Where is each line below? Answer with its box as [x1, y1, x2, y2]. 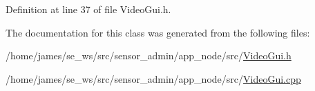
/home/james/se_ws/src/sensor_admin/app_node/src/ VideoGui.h [6, 48, 292, 63]
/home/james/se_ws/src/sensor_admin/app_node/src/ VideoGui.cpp [6, 71, 301, 85]
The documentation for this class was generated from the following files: [6, 25, 310, 39]
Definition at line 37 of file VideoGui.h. [6, 2, 171, 16]
